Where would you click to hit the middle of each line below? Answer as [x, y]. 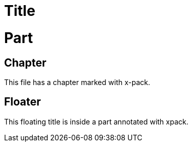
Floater [23, 102]
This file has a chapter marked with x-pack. [77, 82]
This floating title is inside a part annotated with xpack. [97, 121]
